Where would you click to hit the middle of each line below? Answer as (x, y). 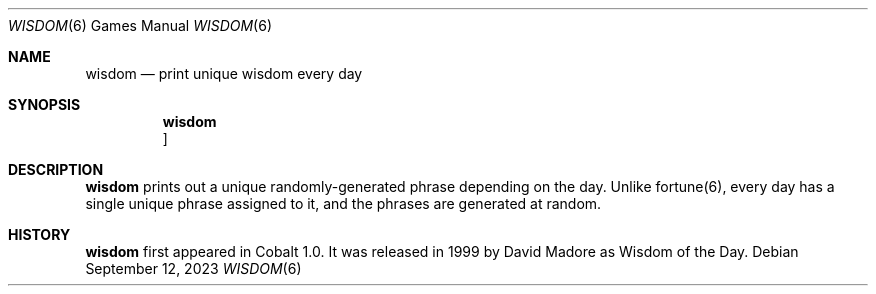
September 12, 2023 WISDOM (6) (193, 268)
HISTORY (39, 234)
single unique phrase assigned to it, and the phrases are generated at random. (343, 203)
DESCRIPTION (56, 169)
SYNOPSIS (44, 104)
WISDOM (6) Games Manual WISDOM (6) (140, 25)
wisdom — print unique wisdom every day (224, 73)
